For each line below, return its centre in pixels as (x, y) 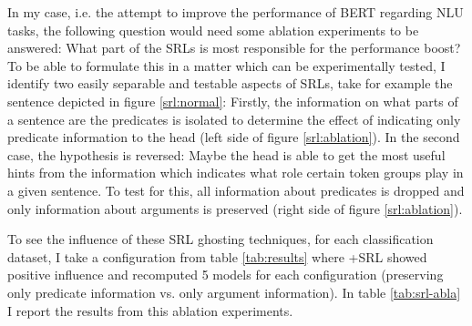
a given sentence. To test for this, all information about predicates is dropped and (236, 190)
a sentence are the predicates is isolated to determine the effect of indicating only (234, 119)
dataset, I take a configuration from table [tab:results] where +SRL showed (217, 256)
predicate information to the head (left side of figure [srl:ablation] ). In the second (234, 137)
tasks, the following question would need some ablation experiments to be (213, 30)
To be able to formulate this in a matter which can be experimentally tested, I (226, 65)
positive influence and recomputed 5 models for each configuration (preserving (226, 275)
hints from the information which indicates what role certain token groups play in (236, 173)
